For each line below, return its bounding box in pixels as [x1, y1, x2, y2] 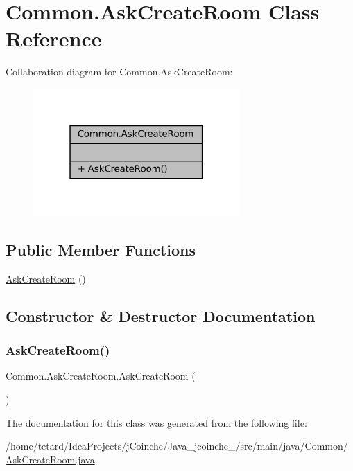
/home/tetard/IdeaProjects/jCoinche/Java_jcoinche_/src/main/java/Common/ [6, 438, 348, 453]
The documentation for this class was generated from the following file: [6, 415, 307, 429]
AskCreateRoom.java [6, 452, 95, 466]
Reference [6, 24, 102, 53]
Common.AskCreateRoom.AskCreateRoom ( [6, 368, 196, 383]
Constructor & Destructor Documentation [6, 305, 316, 326]
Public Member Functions [6, 239, 196, 260]
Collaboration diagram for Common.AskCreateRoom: [6, 64, 233, 79]
